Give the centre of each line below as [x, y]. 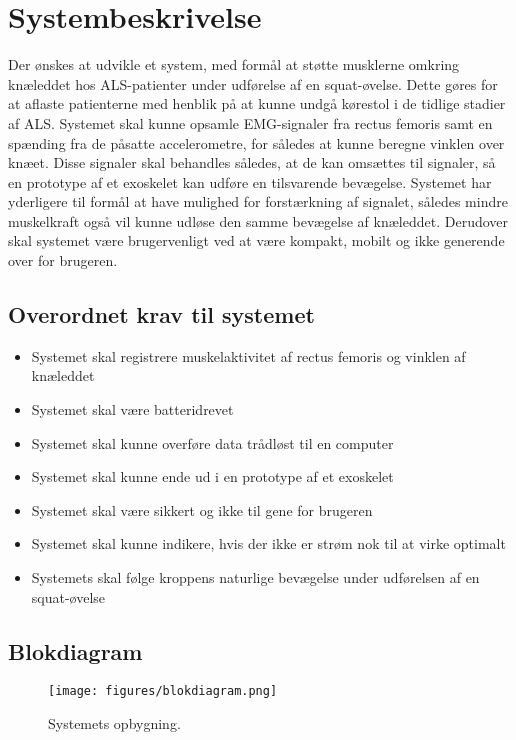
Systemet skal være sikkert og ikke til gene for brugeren [202, 509]
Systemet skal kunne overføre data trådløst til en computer [212, 442]
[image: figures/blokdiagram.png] [163, 691]
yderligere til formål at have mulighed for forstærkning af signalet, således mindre [258, 201]
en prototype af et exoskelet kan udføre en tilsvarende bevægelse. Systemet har [250, 181]
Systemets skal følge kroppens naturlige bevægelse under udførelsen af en [255, 577]
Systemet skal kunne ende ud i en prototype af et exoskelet [212, 476]
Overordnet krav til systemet [161, 314]
